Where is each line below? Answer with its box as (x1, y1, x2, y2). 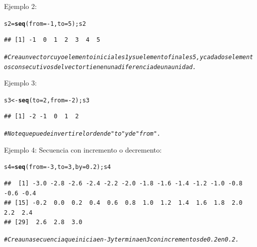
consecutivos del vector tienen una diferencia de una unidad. (11, 63, 196, 71)
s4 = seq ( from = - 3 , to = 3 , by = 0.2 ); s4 (4, 164, 111, 171)
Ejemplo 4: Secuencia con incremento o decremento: (4, 144, 162, 155)
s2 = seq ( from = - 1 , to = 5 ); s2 (4, 20, 86, 27)
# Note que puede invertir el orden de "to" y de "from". (4, 130, 161, 137)
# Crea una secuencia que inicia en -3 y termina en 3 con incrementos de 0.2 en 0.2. (4, 236, 239, 243)
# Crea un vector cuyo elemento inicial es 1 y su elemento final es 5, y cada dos (4, 53, 229, 61)
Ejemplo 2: (4, 1, 37, 11)
